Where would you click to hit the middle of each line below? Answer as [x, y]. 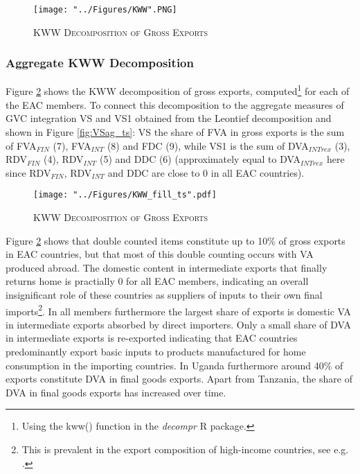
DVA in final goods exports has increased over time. [116, 392]
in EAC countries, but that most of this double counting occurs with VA [160, 254]
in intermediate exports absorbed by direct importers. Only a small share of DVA [179, 324]
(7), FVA [72, 145]
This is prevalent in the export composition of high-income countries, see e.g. [185, 449]
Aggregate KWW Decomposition [100, 63]
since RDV [28, 172]
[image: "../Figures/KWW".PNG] [105, 10]
